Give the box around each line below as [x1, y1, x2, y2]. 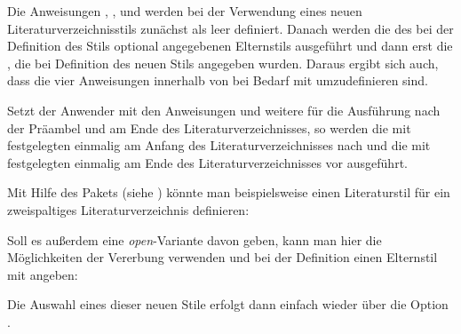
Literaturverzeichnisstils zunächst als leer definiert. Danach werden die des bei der [7, 19, 454, 37]
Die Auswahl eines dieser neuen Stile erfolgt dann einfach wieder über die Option [7, 295, 449, 314]
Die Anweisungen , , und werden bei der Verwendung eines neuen [7, 2, 362, 20]
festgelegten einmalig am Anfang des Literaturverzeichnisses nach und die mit [7, 136, 431, 155]
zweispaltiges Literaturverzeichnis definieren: [7, 200, 250, 219]
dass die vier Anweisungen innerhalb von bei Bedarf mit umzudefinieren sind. [7, 71, 428, 90]
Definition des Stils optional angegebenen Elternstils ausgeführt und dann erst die [7, 36, 453, 55]
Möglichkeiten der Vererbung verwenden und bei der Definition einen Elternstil [7, 248, 438, 266]
